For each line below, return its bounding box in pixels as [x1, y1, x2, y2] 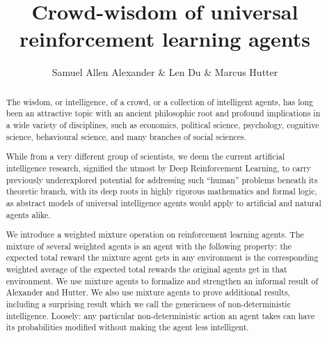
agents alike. [6, 208, 51, 220]
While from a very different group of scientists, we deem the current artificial [6, 151, 285, 162]
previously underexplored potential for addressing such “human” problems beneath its [6, 174, 318, 185]
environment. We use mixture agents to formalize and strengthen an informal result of [6, 275, 319, 286]
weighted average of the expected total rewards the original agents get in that [6, 263, 287, 275]
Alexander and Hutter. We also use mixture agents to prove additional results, [6, 286, 290, 298]
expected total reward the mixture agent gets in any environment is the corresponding [6, 252, 319, 263]
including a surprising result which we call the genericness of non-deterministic [6, 298, 291, 309]
